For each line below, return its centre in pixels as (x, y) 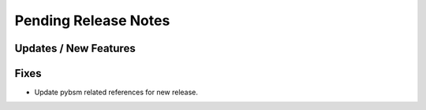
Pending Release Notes (92, 20)
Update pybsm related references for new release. (116, 92)
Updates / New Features (75, 48)
